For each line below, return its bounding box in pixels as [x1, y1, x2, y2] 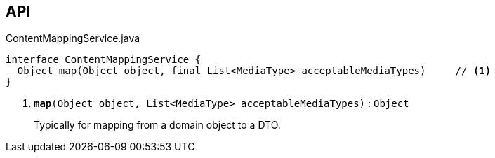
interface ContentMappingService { [6, 54, 202, 66]
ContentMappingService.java [6, 32, 140, 45]
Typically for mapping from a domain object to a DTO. [34, 119, 281, 131]
